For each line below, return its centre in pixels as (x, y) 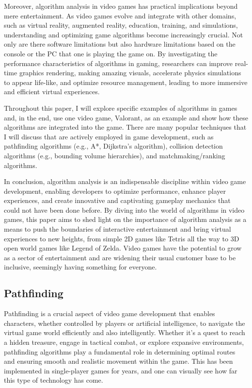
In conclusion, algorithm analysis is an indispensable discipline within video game (125, 181)
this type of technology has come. (54, 380)
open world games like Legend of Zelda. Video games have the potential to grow (123, 248)
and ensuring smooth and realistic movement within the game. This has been (118, 361)
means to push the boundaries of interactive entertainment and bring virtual (118, 229)
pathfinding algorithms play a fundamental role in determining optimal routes (120, 351)
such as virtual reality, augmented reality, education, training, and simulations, (121, 25)
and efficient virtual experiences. (52, 92)
